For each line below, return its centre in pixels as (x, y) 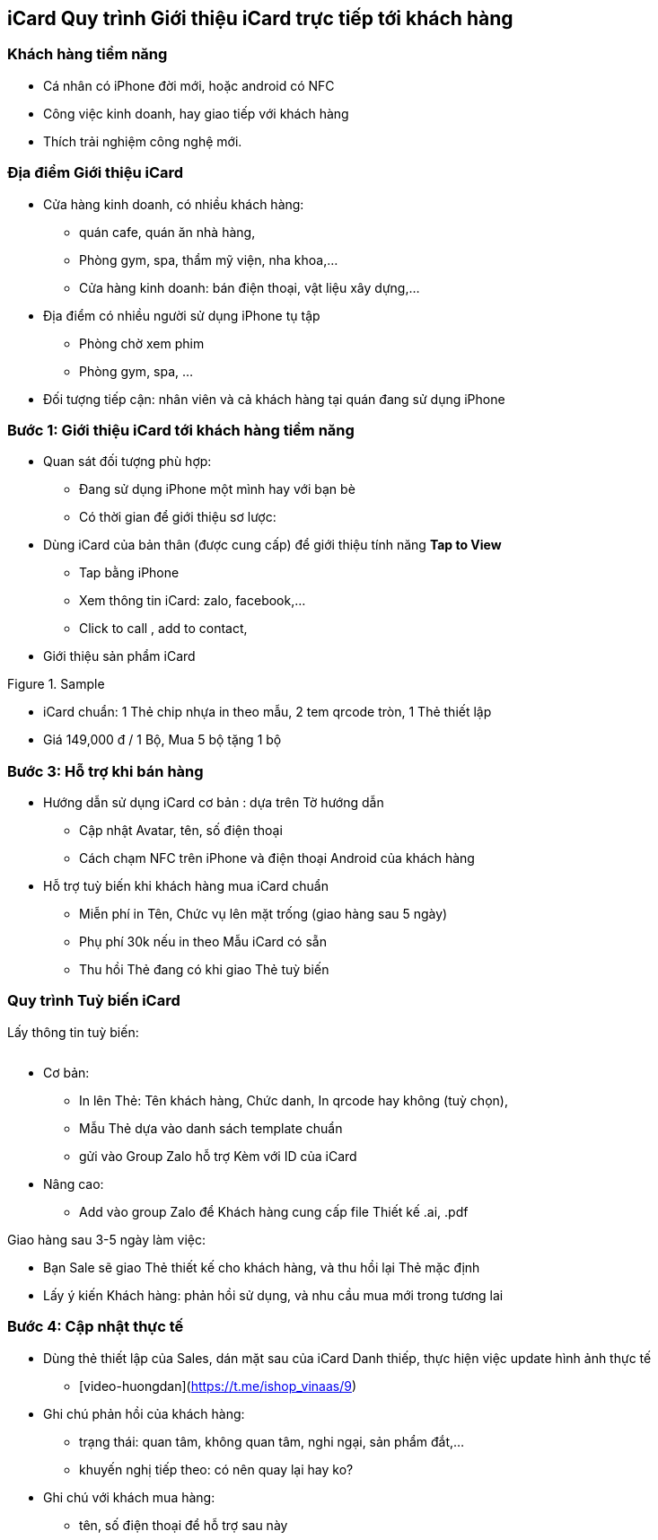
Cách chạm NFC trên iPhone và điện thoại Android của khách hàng (277, 858)
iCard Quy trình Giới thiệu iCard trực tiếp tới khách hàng (260, 18)
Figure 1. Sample (56, 684)
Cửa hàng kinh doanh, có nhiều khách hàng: (174, 204)
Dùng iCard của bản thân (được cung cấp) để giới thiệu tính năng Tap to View (272, 545)
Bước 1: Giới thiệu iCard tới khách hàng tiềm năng (181, 430)
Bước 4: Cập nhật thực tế (96, 1327)
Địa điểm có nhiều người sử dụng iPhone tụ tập (182, 315)
